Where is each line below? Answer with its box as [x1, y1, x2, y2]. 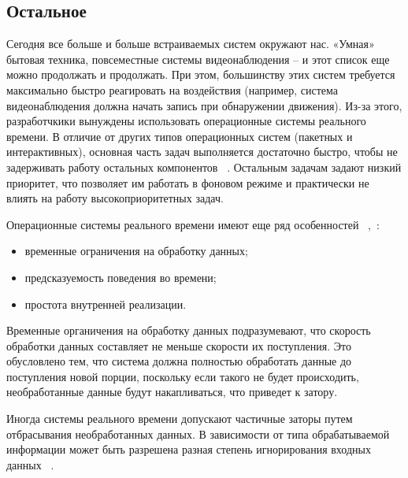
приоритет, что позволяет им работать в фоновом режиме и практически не [6, 174, 369, 191]
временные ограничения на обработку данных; [24, 243, 248, 259]
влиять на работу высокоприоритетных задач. [6, 190, 224, 206]
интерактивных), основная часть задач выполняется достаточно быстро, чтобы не [6, 143, 398, 160]
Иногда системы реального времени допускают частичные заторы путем [6, 410, 353, 427]
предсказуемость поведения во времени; [24, 269, 217, 285]
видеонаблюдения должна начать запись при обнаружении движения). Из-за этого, [6, 97, 402, 113]
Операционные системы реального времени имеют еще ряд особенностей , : [6, 216, 380, 232]
